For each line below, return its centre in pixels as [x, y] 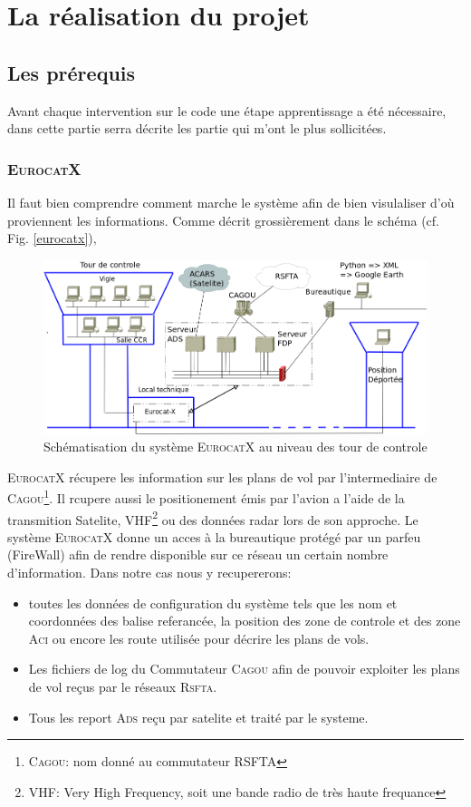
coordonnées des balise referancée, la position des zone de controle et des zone [245, 621]
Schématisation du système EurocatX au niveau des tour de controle [235, 447]
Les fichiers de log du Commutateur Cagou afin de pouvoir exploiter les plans [244, 669]
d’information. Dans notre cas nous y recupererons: [149, 572]
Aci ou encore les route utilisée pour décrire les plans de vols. [199, 638]
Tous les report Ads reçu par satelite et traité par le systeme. [198, 717]
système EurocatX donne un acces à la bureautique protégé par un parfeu [214, 536]
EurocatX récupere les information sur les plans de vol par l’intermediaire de [222, 476]
